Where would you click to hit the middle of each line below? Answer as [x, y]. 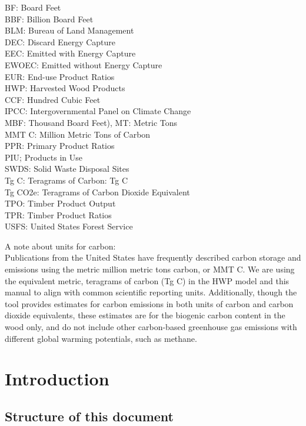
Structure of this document [89, 416]
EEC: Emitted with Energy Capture [70, 53]
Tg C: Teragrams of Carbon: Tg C [66, 180]
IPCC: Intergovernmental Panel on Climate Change [98, 111]
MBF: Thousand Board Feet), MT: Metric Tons [91, 122]
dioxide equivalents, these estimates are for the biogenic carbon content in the [145, 315]
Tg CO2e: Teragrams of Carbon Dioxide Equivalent [97, 192]
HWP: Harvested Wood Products [65, 88]
